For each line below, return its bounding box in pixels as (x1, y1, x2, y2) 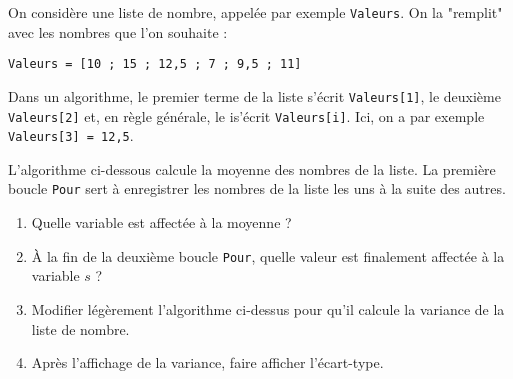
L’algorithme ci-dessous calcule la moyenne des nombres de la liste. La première (8, 158, 496, 179)
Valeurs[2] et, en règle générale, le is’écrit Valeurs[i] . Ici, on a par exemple (8, 105, 485, 126)
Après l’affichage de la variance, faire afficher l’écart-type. (31, 352, 384, 373)
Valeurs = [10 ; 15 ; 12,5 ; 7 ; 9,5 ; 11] (8, 57, 302, 72)
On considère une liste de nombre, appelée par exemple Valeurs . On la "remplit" (8, 2, 503, 22)
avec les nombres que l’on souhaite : (8, 21, 228, 42)
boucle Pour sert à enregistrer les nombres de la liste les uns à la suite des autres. (8, 178, 506, 199)
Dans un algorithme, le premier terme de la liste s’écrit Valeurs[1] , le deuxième (8, 85, 501, 106)
